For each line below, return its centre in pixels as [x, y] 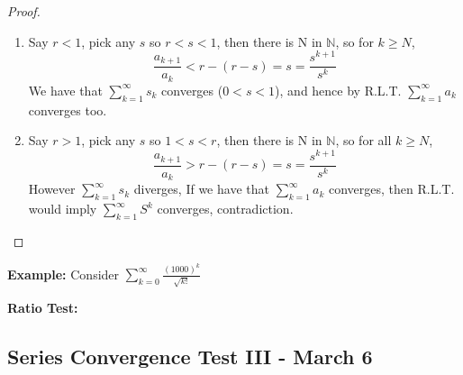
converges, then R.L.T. [391, 189]
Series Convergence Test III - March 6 [190, 357]
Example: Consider [64, 274]
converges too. [68, 110]
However [52, 189]
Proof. [24, 11]
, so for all [363, 140]
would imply [63, 209]
